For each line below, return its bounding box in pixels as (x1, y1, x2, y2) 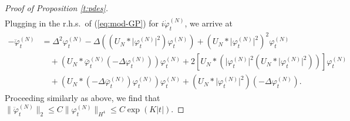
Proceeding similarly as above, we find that (5, 91, 160, 103)
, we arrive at (184, 17, 233, 29)
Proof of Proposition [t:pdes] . (5, 2, 109, 14)
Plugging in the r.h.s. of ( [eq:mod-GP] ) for (5, 17, 159, 29)
